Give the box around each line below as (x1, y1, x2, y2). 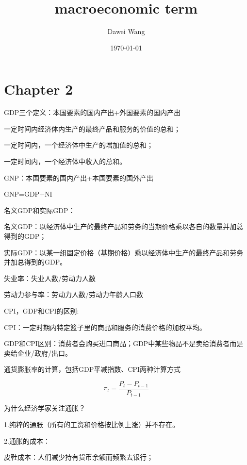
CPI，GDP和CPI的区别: (4, 305, 79, 316)
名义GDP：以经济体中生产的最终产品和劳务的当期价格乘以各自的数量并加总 (4, 221, 244, 232)
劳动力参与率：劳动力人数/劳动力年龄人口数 (4, 289, 143, 299)
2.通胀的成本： (4, 435, 50, 446)
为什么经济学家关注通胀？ (4, 403, 85, 413)
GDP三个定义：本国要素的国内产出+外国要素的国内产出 (4, 107, 181, 117)
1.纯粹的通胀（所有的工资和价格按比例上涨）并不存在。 (4, 419, 179, 430)
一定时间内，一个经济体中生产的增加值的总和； (4, 140, 153, 150)
